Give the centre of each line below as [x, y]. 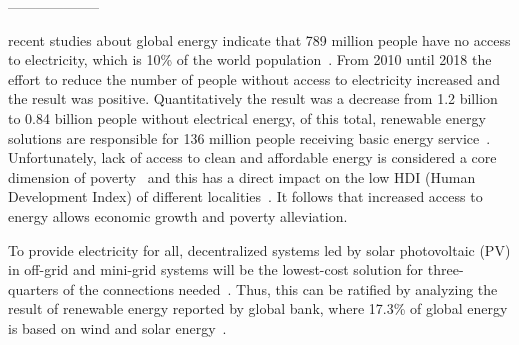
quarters [33, 288]
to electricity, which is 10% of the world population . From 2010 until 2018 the [250, 59]
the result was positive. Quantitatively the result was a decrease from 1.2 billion [253, 98]
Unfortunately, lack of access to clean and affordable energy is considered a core [252, 157]
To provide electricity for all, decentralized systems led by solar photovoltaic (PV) [259, 249]
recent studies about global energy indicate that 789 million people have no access [259, 39]
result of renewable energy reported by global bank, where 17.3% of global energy [258, 308]
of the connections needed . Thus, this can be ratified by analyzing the [280, 288]
